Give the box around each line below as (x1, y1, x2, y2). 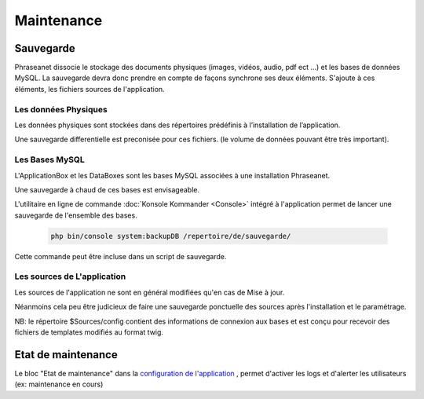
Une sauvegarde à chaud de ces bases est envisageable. (14, 185, 200, 194)
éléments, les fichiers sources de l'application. (14, 84, 165, 93)
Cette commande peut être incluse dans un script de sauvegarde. (14, 251, 227, 261)
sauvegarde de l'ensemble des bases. (14, 210, 137, 220)
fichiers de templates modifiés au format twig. (14, 327, 164, 337)
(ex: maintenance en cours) (14, 379, 104, 389)
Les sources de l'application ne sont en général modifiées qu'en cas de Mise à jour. (14, 287, 285, 297)
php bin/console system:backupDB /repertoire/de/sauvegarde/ (50, 232, 291, 240)
